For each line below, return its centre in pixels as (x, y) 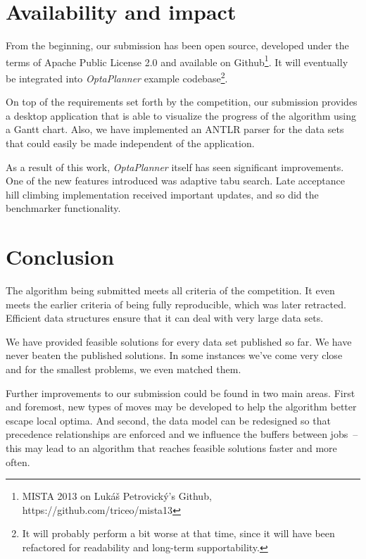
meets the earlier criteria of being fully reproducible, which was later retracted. (176, 304)
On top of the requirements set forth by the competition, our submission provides (182, 102)
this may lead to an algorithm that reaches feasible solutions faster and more (171, 448)
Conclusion (60, 257)
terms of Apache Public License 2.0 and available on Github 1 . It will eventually (177, 61)
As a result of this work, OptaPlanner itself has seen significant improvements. (175, 167)
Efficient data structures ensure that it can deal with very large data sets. (165, 318)
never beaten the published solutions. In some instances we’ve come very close (174, 355)
